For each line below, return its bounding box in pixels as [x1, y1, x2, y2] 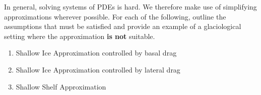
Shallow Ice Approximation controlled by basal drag [16, 47, 177, 58]
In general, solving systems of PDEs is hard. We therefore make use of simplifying [4, 1, 257, 11]
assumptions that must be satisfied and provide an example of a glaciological [4, 21, 241, 31]
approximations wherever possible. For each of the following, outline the [4, 11, 226, 21]
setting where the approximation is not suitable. [4, 30, 155, 41]
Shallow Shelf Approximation [16, 81, 106, 91]
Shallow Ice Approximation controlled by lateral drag [16, 64, 180, 74]
